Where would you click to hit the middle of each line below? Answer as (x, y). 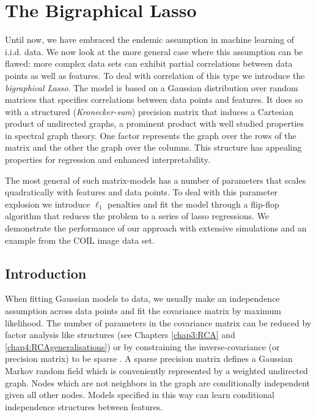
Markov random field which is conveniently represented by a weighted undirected (156, 370)
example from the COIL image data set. (80, 240)
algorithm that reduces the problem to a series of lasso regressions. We (137, 216)
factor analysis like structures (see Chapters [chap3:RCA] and (120, 335)
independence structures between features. (84, 406)
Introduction (46, 273)
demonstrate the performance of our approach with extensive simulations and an (156, 228)
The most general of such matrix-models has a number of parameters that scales (156, 180)
